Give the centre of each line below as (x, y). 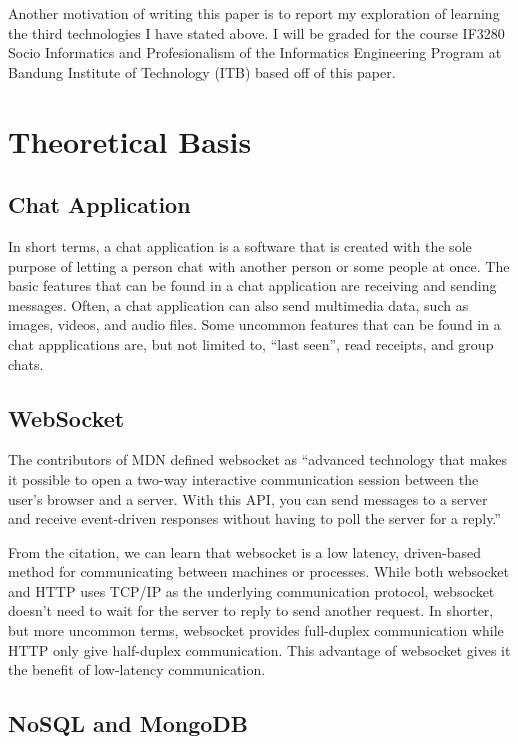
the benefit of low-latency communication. (137, 669)
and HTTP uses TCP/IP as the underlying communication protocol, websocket (251, 590)
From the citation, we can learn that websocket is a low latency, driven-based (245, 551)
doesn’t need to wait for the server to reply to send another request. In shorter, (251, 610)
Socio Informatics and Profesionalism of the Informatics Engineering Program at (255, 52)
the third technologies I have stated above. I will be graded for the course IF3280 (256, 32)
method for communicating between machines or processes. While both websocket (258, 571)
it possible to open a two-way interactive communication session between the (243, 478)
